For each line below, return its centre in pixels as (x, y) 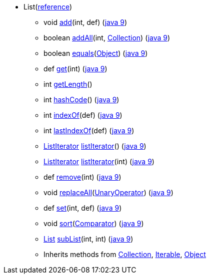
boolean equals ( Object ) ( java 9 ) (96, 53)
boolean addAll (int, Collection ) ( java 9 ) (107, 38)
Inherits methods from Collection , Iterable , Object (125, 254)
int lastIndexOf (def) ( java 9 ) (89, 131)
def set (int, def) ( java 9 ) (83, 208)
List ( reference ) (48, 7)
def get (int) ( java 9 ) (75, 69)
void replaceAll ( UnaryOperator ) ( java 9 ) (108, 192)
